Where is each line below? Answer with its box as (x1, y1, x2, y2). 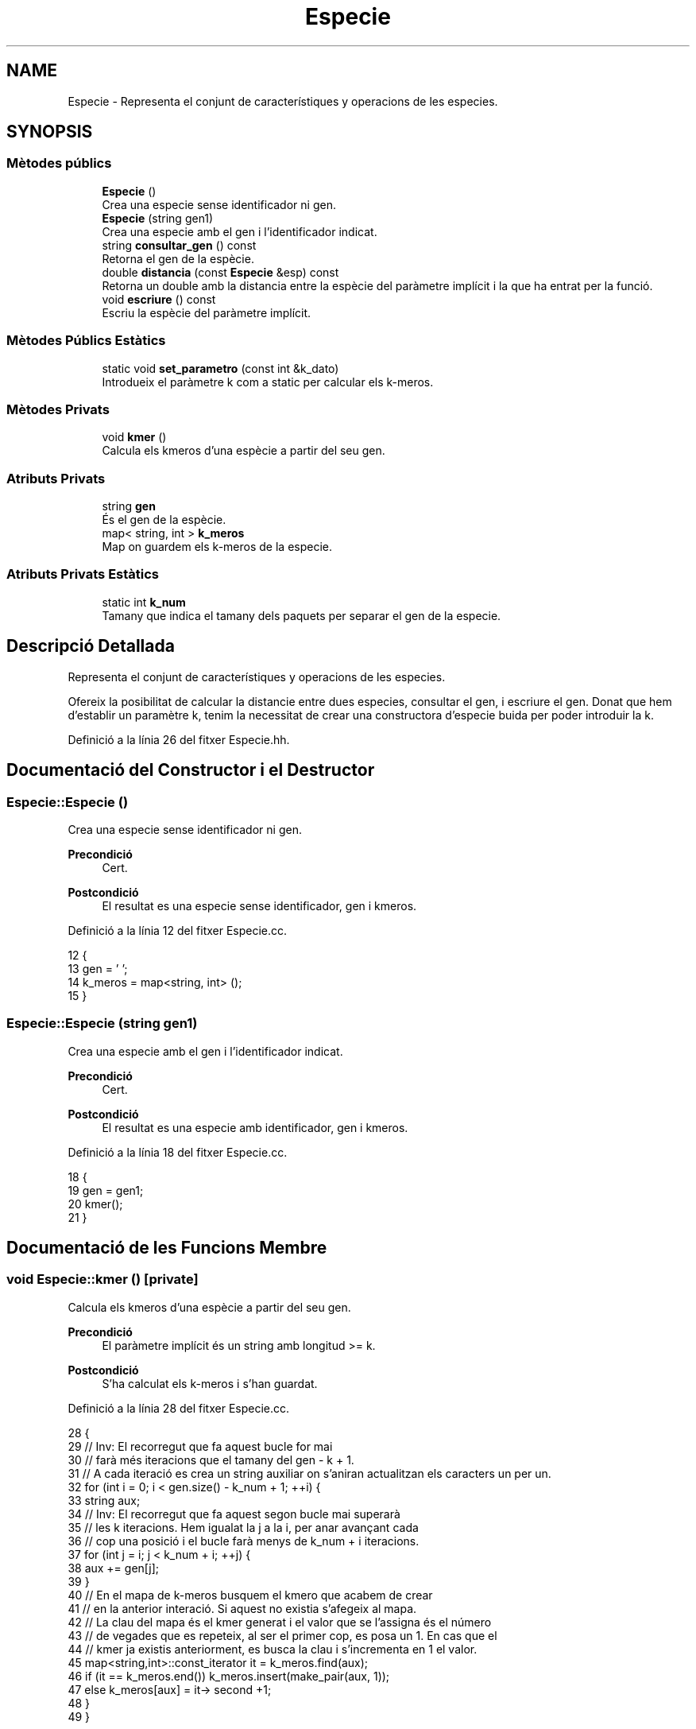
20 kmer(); (68, 1196, 123, 1211)
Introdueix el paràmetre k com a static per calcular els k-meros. (102, 374, 434, 389)
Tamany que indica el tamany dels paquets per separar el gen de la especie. (102, 608, 501, 622)
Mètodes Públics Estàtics (6, 332, 166, 349)
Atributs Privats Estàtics (6, 566, 160, 583)
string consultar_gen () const (102, 238, 257, 252)
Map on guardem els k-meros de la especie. (102, 540, 332, 554)
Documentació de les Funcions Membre (6, 1238, 327, 1258)
